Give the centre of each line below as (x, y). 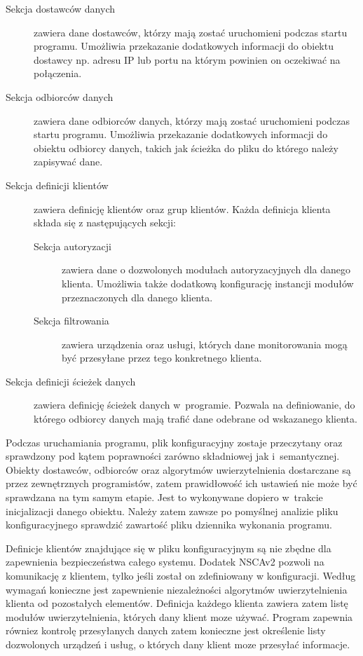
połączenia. (58, 73)
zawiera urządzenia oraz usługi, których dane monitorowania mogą (205, 344)
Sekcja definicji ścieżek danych (71, 381)
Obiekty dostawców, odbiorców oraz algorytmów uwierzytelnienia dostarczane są (178, 469)
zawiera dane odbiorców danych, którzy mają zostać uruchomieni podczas (192, 120)
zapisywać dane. (68, 162)
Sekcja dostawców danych (61, 8)
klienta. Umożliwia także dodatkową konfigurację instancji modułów (208, 283)
